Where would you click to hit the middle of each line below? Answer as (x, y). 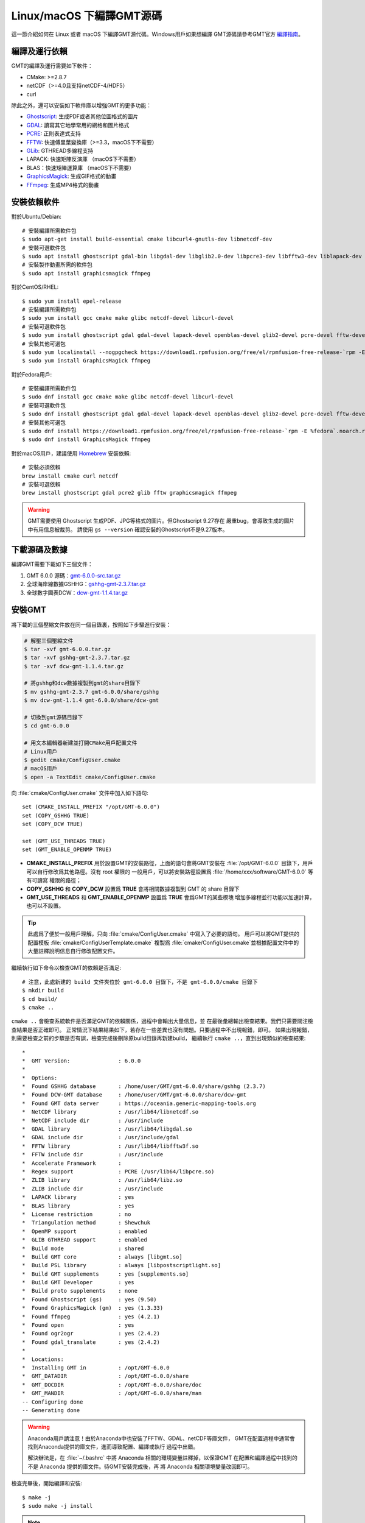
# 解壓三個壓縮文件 (49, 641)
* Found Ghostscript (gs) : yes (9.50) (90, 1299)
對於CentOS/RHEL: (35, 287)
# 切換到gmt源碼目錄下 (54, 718)
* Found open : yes (78, 1325)
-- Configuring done (53, 1402)
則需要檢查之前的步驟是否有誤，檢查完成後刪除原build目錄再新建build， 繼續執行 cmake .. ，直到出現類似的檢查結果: (158, 1038)
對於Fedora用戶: (32, 374)
